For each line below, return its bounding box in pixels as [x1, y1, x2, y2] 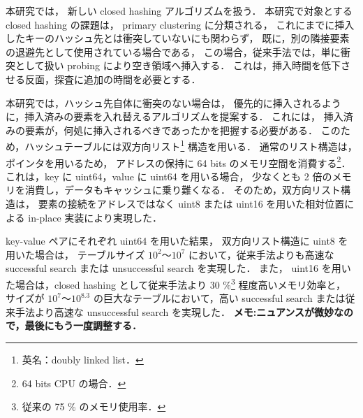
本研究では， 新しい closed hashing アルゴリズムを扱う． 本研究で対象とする [6, 3, 353, 17]
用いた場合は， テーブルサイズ [6, 247, 145, 261]
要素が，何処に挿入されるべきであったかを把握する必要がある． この [24, 122, 341, 137]
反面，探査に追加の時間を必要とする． [24, 71, 201, 86]
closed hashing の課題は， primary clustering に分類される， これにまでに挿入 [6, 17, 355, 31]
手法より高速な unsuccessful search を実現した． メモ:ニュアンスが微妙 [15, 304, 334, 319]
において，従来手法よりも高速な [188, 247, 334, 261]
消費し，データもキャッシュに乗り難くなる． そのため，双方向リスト [24, 182, 341, 197]
